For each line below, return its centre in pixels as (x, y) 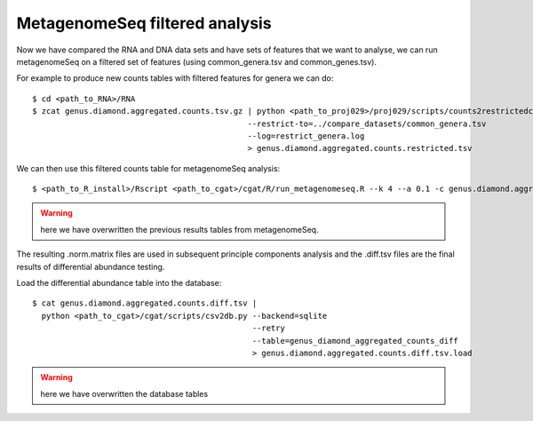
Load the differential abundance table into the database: (119, 283)
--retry (269, 328)
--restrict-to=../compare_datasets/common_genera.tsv (367, 123)
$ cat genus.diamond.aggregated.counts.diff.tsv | (145, 303)
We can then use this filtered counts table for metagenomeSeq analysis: (148, 168)
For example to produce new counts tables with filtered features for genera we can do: (175, 78)
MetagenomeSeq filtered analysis (144, 23)
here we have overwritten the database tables (124, 393)
